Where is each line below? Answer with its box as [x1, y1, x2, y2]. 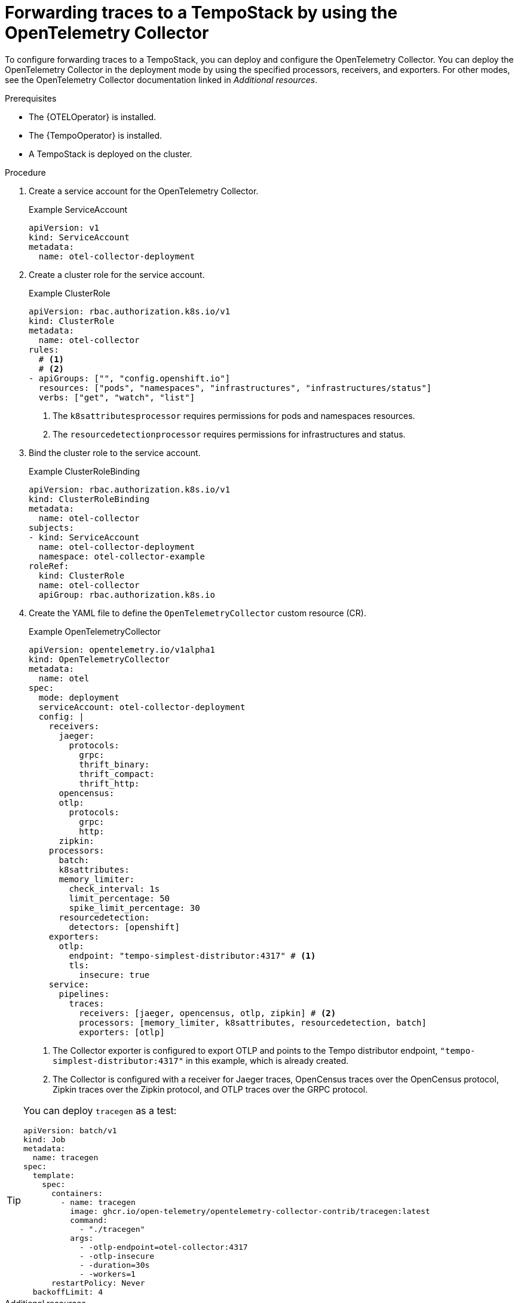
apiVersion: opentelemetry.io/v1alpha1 [29, 644, 215, 654]
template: [32, 1170, 75, 1180]
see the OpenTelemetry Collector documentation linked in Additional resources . [5, 74, 318, 85]
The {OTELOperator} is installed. [29, 111, 157, 122]
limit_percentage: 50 [69, 893, 170, 903]
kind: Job [23, 1134, 66, 1144]
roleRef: [29, 561, 69, 571]
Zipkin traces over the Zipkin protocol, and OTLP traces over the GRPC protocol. [53, 1084, 368, 1094]
